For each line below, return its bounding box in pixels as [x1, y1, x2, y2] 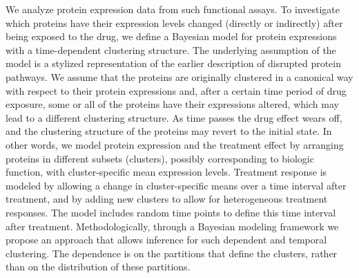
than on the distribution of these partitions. [6, 259, 191, 274]
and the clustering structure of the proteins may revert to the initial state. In [6, 124, 332, 138]
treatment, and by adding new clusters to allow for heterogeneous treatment [6, 192, 328, 206]
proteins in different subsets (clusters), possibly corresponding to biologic [6, 151, 314, 165]
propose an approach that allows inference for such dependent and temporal [6, 232, 327, 247]
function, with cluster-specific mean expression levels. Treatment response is [6, 165, 327, 179]
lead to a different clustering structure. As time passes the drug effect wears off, [6, 110, 342, 124]
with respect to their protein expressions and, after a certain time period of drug [6, 83, 347, 98]
